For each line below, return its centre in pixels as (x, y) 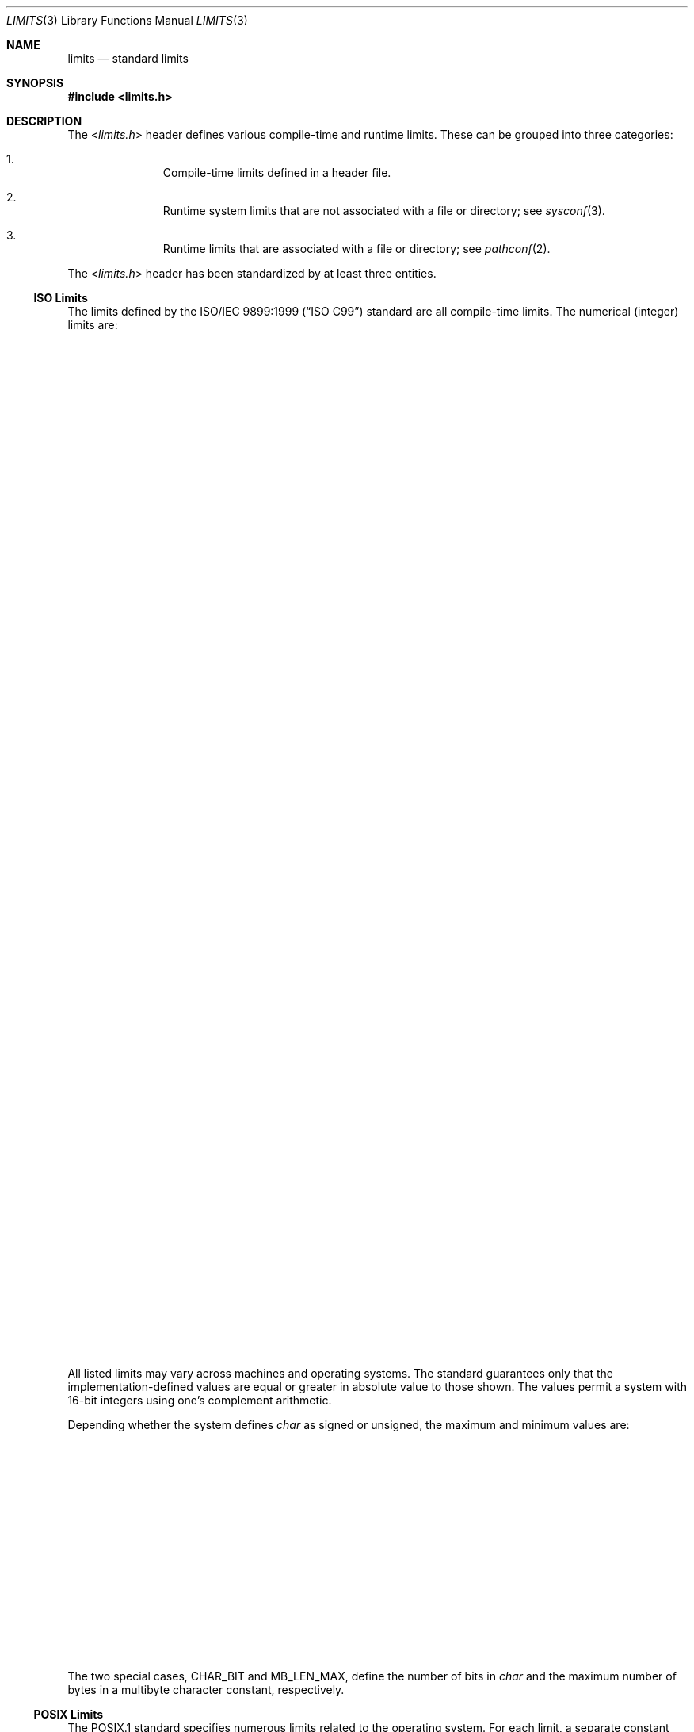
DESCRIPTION (44, 121)
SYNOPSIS (35, 83)
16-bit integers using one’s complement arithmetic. (200, 1400)
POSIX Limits (69, 1714)
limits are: (93, 325)
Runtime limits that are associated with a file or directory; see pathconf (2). (357, 249)
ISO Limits (61, 298)
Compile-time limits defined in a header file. (277, 172)
